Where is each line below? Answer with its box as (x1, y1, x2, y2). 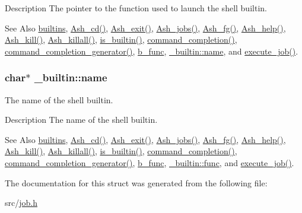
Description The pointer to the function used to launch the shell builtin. (5, 2, 267, 14)
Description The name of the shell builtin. (5, 113, 158, 126)
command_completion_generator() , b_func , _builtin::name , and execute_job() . (5, 44, 298, 57)
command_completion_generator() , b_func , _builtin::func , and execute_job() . (5, 156, 294, 169)
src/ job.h (5, 196, 37, 209)
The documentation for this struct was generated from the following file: (5, 176, 268, 189)
